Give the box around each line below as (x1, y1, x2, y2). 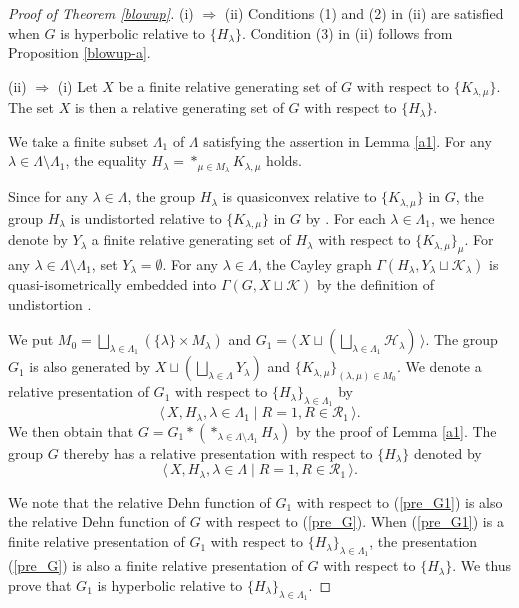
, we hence (431, 207, 495, 228)
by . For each (305, 207, 386, 228)
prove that (8, 574, 72, 595)
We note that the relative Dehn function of (8, 491, 271, 512)
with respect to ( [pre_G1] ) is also (296, 491, 503, 512)
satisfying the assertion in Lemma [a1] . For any (203, 130, 492, 151)
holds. (266, 150, 302, 171)
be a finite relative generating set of (118, 75, 337, 96)
